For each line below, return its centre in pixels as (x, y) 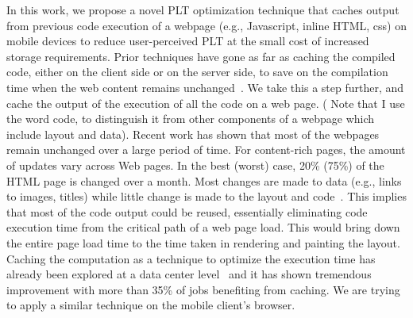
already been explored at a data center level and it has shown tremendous (189, 274)
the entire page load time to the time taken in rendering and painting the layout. (203, 242)
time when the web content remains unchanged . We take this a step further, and (205, 87)
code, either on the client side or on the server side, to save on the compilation (197, 72)
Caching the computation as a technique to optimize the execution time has (191, 258)
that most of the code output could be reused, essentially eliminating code (187, 211)
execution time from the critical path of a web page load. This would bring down (203, 227)
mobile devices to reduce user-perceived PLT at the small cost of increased (188, 41)
